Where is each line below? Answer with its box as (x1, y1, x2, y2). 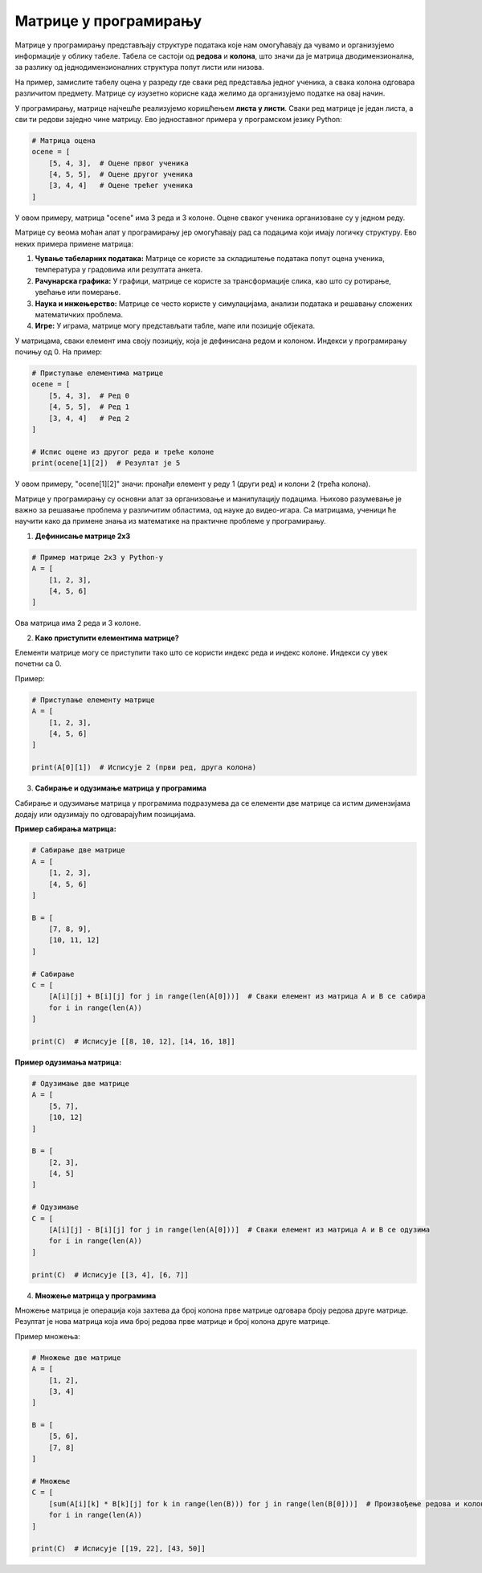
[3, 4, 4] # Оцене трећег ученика (48, 181, 193, 190)
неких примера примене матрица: (14, 239, 134, 248)
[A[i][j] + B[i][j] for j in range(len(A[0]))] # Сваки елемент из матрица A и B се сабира (48, 992, 426, 1001)
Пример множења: (14, 1331, 80, 1341)
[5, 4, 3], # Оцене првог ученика (48, 158, 189, 168)
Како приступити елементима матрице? (35, 633, 180, 643)
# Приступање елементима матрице (31, 369, 164, 378)
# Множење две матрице (31, 1353, 121, 1362)
